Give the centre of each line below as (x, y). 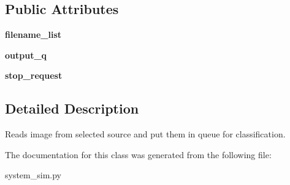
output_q (26, 55)
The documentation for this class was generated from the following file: (138, 154)
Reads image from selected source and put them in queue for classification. (145, 134)
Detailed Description (72, 108)
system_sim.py (33, 175)
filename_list (33, 34)
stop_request (34, 75)
